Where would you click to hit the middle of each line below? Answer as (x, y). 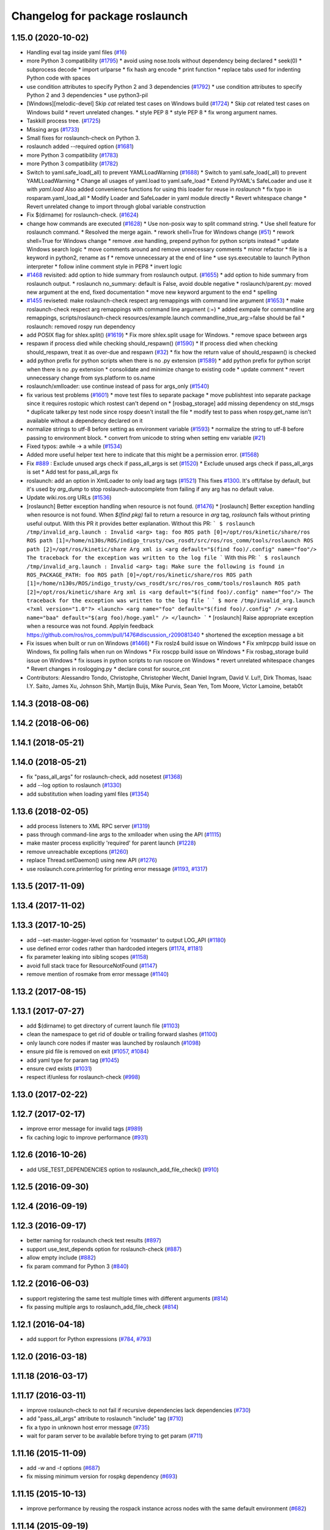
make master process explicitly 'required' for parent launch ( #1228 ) (111, 843)
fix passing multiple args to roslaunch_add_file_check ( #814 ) (103, 1307)
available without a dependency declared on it (85, 420)
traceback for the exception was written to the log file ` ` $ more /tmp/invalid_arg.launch (171, 601)
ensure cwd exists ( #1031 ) (59, 1069)
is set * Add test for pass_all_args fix (72, 472)
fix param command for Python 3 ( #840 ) (78, 1266)
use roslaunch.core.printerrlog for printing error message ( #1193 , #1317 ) (117, 868)
